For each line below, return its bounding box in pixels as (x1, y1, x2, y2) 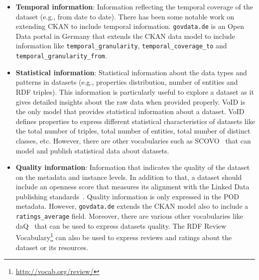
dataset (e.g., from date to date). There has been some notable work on (15, 11, 234, 21)
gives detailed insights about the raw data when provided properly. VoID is (15, 96, 246, 107)
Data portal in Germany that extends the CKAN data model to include (15, 30, 235, 41)
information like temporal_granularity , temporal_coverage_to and (15, 40, 227, 51)
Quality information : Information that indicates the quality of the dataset (15, 162, 250, 172)
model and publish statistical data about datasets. (15, 145, 169, 155)
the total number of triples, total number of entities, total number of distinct (15, 126, 251, 136)
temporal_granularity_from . (15, 50, 107, 61)
